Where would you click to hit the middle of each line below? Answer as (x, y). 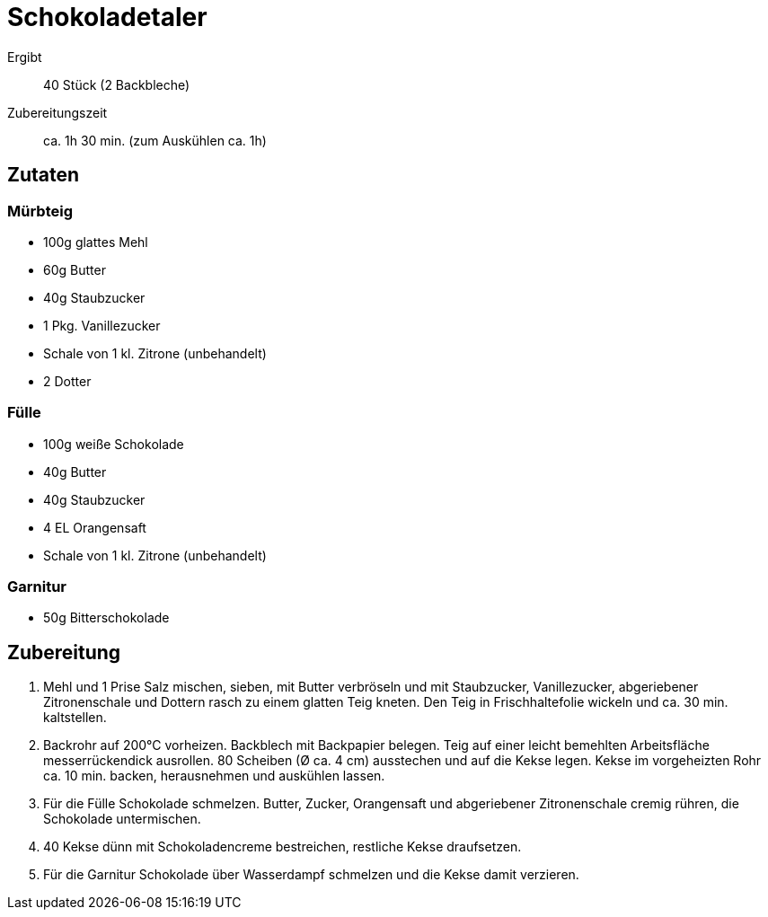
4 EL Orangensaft (95, 527)
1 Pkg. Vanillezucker (102, 325)
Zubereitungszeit (57, 112)
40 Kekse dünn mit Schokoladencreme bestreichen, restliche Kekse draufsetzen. (282, 847)
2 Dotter (67, 381)
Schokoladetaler (107, 17)
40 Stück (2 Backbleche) (117, 84)
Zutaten (44, 175)
